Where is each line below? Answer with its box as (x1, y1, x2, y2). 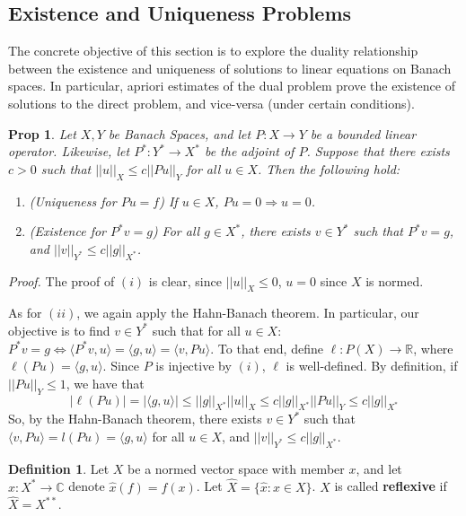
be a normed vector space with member (127, 459, 345, 477)
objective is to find (8, 320, 110, 339)
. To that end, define (210, 338, 323, 357)
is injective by (155, 356, 232, 375)
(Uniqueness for (29, 191, 117, 210)
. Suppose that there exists (306, 142, 450, 161)
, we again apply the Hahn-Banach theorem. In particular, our (76, 303, 419, 322)
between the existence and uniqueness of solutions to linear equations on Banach (8, 58, 452, 77)
